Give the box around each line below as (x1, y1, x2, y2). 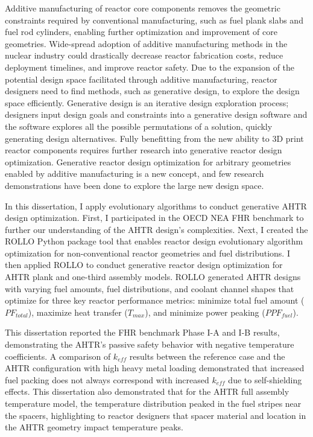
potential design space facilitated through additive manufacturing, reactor (5, 72, 277, 85)
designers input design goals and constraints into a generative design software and (5, 108, 308, 121)
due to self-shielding (228, 373, 302, 386)
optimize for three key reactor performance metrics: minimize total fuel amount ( (5, 294, 305, 307)
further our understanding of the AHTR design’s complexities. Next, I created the (5, 223, 308, 235)
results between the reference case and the (129, 349, 285, 362)
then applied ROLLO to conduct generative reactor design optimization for (5, 258, 283, 271)
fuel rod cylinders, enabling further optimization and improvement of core (5, 25, 277, 38)
